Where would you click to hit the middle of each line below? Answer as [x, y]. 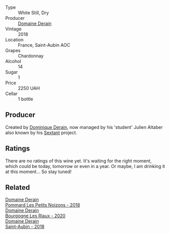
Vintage [13, 29]
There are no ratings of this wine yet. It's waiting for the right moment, [79, 161]
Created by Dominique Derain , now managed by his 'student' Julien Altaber [84, 127]
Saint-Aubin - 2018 [25, 227]
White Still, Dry [33, 13]
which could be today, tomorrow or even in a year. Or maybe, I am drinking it [85, 166]
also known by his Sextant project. [41, 132]
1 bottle [26, 99]
